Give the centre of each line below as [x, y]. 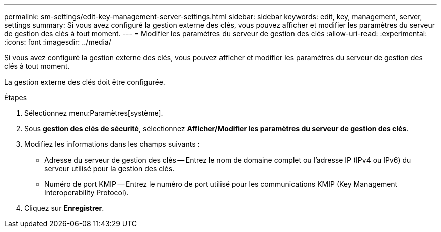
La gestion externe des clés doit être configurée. [85, 82]
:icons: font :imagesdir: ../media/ [58, 42]
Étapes [16, 97]
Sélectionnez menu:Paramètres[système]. [94, 113]
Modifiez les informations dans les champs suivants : [112, 144]
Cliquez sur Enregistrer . [64, 208]
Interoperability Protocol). [87, 192]
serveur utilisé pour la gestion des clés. [109, 168]
